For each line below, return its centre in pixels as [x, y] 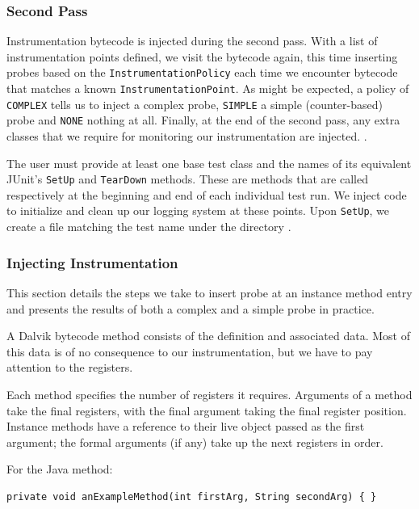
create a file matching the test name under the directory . [149, 227]
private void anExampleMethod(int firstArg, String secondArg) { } [192, 496]
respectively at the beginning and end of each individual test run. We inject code [207, 194]
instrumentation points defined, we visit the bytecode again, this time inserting [202, 56]
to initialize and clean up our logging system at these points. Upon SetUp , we [198, 210]
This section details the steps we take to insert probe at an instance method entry [209, 292]
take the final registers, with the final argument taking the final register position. [207, 410]
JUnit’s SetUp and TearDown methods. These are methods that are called [187, 179]
